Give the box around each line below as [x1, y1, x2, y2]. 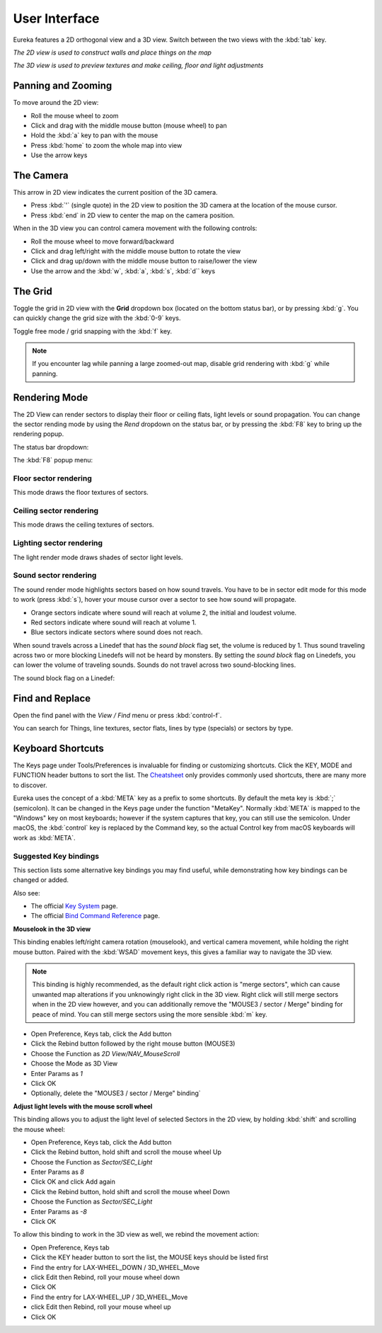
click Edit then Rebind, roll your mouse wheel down [30, 1273, 180, 1281]
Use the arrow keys [30, 151, 88, 159]
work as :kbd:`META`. [13, 833, 76, 842]
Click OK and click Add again [30, 1177, 116, 1186]
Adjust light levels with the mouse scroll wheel [13, 1102, 153, 1111]
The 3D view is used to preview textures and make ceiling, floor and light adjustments [13, 61, 264, 70]
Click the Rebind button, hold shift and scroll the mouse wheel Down [30, 1187, 230, 1196]
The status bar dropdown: [13, 442, 89, 451]
